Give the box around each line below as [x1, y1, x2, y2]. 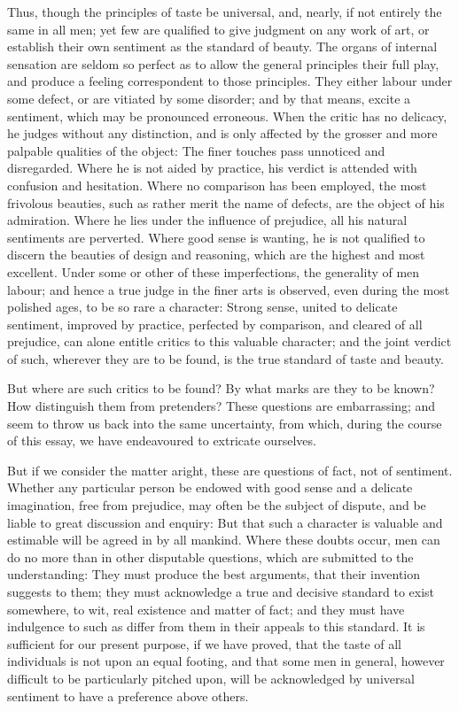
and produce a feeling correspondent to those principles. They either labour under [7, 72, 453, 90]
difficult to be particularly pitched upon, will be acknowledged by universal [7, 668, 415, 687]
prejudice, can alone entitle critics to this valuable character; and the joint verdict [7, 332, 452, 351]
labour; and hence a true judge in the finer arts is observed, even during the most [7, 280, 450, 298]
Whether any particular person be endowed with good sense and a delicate [7, 478, 413, 497]
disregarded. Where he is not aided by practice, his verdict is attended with [7, 158, 417, 177]
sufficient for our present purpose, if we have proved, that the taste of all [7, 634, 401, 653]
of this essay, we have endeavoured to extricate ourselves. [7, 431, 316, 450]
